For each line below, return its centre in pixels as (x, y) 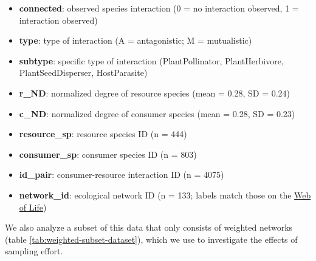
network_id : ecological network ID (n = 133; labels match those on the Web (165, 195)
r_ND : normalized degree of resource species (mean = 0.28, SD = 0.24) (155, 93)
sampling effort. (34, 251)
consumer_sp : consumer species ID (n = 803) (108, 154)
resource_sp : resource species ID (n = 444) (103, 134)
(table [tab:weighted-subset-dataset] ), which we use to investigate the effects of (151, 239)
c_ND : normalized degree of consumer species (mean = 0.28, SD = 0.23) (157, 113)
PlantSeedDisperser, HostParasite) (83, 73)
